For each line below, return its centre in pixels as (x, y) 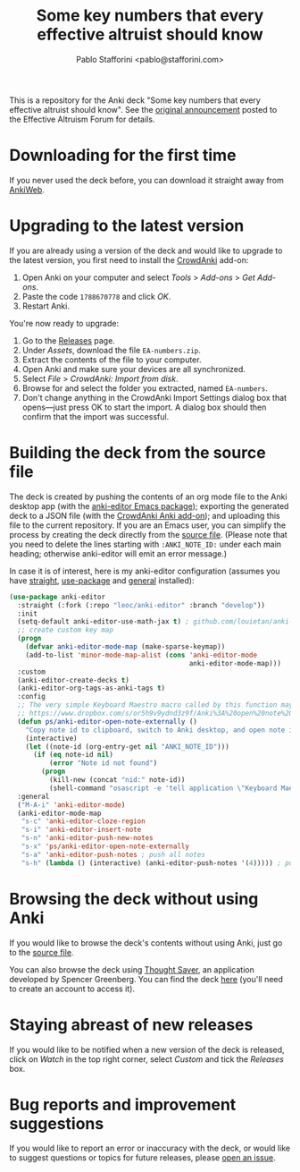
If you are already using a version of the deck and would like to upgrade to (146, 251)
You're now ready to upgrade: (64, 323)
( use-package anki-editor (57, 597)
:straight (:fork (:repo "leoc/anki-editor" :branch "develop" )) (142, 605)
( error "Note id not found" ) (103, 763)
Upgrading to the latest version (127, 226)
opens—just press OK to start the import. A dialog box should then (144, 407)
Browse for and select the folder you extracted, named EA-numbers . (145, 388)
